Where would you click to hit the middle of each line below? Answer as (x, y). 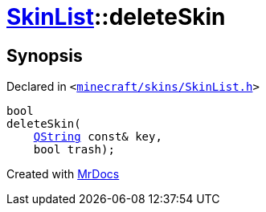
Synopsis (45, 55)
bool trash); (74, 150)
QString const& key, (98, 137)
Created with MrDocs (63, 174)
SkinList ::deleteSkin (116, 17)
